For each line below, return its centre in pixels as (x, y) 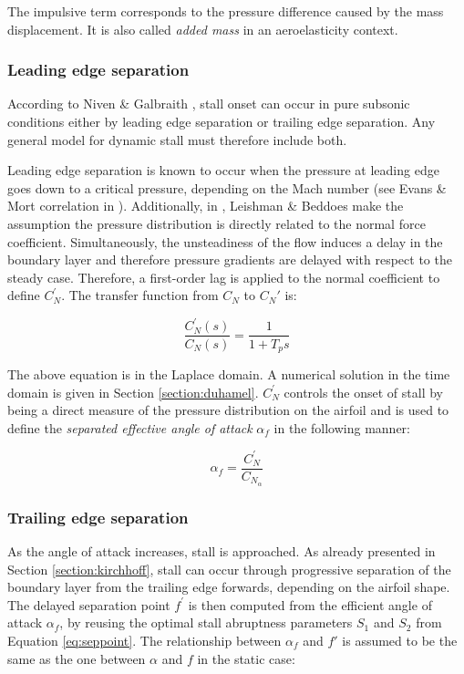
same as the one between (77, 658)
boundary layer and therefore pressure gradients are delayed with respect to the (230, 259)
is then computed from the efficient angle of (310, 604)
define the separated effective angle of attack (130, 427)
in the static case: (246, 658)
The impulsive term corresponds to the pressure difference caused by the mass (226, 11)
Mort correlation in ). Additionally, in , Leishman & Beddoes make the (206, 206)
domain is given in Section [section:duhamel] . (133, 392)
